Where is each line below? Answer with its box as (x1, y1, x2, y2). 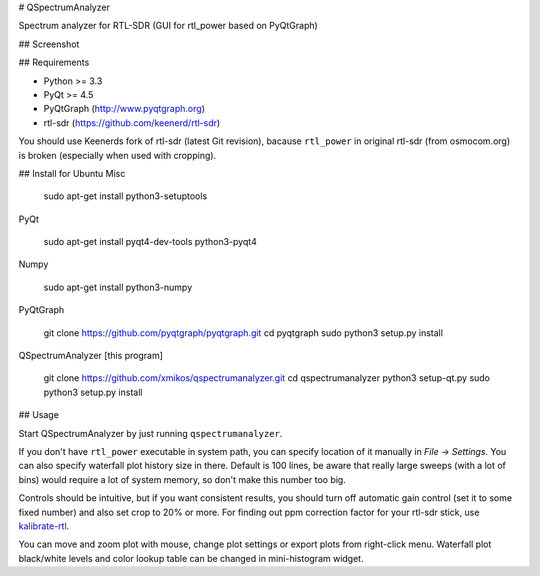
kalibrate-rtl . (18, 520, 70, 532)
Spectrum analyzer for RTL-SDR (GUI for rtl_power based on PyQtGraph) (18, 20, 319, 32)
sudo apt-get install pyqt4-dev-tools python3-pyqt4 (43, 236, 257, 248)
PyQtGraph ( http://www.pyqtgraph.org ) (43, 103, 205, 115)
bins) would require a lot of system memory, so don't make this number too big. (18, 473, 347, 485)
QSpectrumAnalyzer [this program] (18, 350, 164, 362)
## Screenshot (18, 38, 80, 50)
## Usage (18, 409, 60, 421)
